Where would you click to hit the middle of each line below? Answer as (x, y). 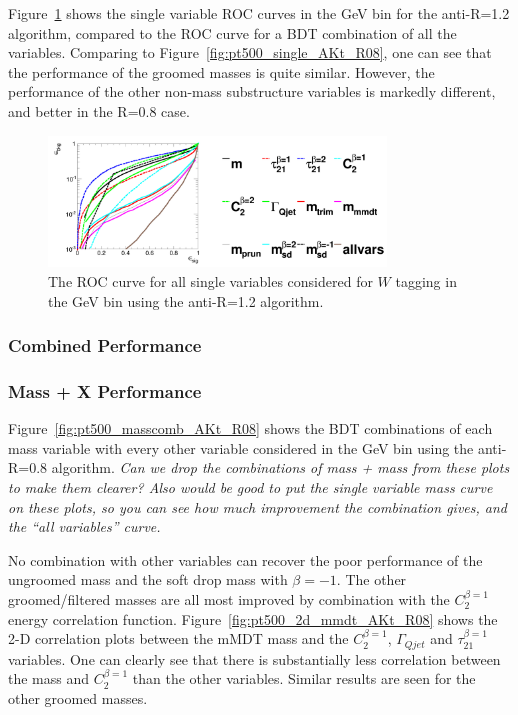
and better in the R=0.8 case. (99, 110)
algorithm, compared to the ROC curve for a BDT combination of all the (232, 32)
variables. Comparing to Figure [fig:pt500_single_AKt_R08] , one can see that (250, 52)
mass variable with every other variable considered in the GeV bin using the (241, 447)
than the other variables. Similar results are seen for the (304, 678)
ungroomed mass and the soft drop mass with (148, 579)
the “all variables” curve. (84, 526)
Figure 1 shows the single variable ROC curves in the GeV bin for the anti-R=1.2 (259, 13)
